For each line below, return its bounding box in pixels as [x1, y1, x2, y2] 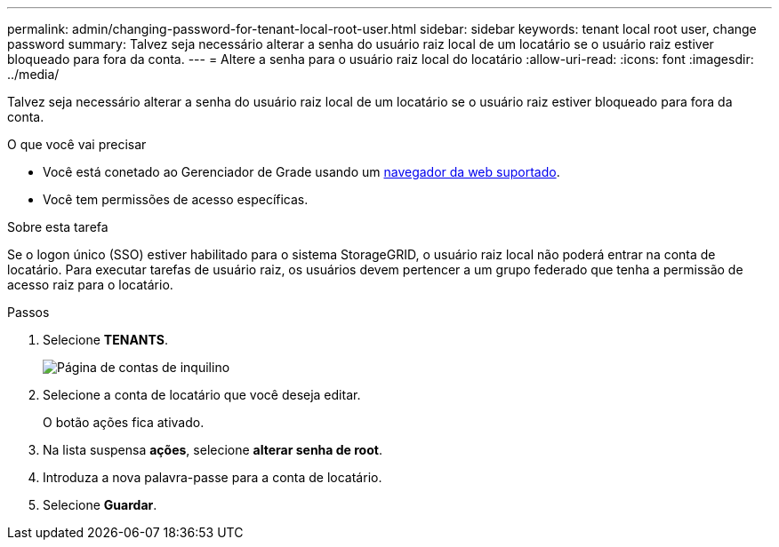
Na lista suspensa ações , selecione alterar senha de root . [43, 442, 382, 457]
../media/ [7, 67, 60, 82]
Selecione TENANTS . [43, 332, 168, 347]
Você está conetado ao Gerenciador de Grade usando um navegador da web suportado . [43, 164, 560, 179]
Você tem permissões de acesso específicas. [43, 192, 309, 207]
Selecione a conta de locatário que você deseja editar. [43, 387, 361, 402]
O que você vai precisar [7, 137, 147, 152]
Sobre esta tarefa [7, 219, 108, 234]
